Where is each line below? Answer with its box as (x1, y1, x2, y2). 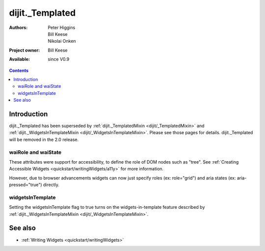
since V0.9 (48, 56, 70, 62)
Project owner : (9, 47, 40, 53)
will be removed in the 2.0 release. (9, 137, 79, 142)
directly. (43, 182, 60, 188)
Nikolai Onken (48, 38, 76, 44)
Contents (9, 67, 29, 73)
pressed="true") (9, 182, 42, 188)
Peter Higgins (48, 25, 76, 30)
